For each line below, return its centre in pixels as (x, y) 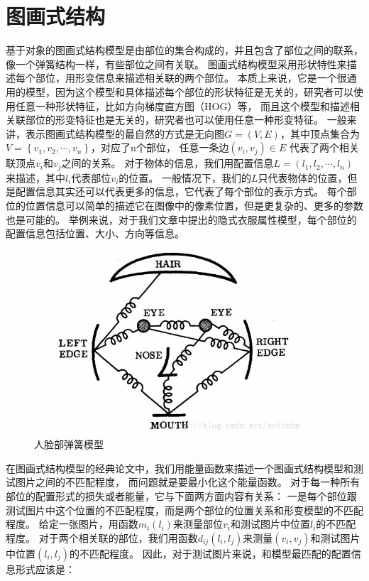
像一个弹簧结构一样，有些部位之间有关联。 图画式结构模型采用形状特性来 (176, 64)
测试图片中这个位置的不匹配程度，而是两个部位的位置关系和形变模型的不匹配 (184, 510)
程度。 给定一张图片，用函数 (72, 524)
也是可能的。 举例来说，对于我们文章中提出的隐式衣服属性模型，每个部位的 (181, 219)
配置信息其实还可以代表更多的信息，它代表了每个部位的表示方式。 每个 (181, 191)
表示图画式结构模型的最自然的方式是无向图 (125, 133)
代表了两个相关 (324, 147)
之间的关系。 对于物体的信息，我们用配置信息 (167, 163)
